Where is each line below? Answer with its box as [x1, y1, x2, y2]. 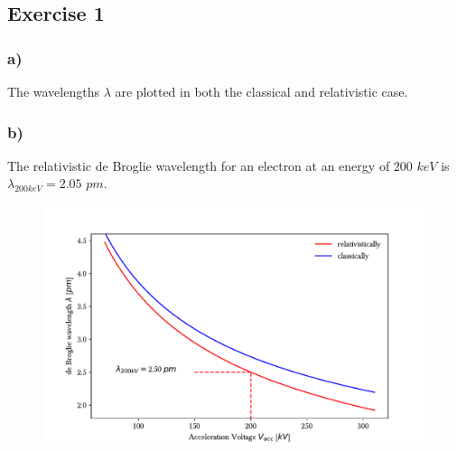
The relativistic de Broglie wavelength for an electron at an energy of [7, 155, 390, 174]
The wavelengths [7, 82, 99, 100]
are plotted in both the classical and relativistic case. [115, 82, 408, 100]
